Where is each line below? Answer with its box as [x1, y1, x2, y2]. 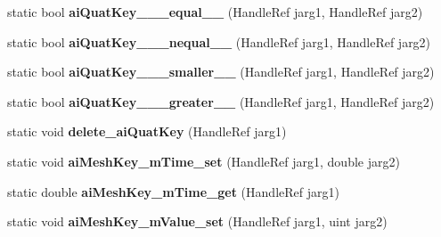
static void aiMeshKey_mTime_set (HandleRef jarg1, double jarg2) [7, 151, 400, 170]
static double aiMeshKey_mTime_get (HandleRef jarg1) [7, 182, 339, 200]
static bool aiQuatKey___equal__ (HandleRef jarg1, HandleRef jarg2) [7, 3, 423, 20]
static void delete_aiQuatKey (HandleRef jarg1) [7, 122, 287, 141]
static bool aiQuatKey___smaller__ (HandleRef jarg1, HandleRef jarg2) [7, 62, 435, 81]
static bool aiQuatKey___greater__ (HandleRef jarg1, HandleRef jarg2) [7, 92, 435, 110]
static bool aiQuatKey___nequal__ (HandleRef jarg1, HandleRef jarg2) [7, 32, 431, 51]
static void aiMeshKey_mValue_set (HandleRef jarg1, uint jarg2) [7, 212, 388, 231]
